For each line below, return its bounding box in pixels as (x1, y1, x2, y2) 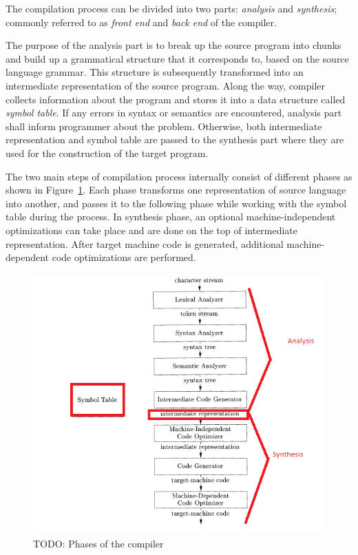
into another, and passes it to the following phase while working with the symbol (6, 196, 347, 210)
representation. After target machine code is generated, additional (6, 236, 284, 251)
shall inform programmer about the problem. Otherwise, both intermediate (6, 118, 322, 133)
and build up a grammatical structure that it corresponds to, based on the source (6, 51, 349, 65)
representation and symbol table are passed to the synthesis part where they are (6, 132, 344, 147)
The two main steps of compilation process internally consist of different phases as (6, 169, 352, 183)
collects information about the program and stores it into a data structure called (6, 92, 346, 106)
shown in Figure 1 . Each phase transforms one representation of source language (6, 182, 346, 197)
